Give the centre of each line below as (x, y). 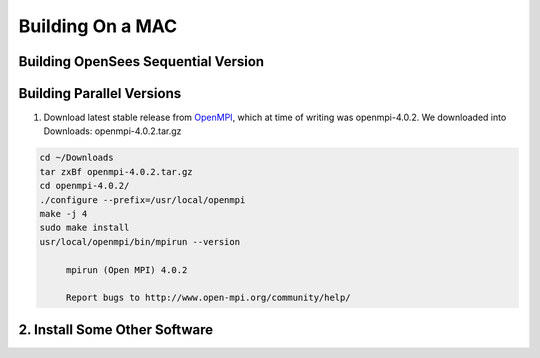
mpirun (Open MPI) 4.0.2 (126, 269)
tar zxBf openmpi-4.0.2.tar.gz (116, 171)
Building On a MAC (98, 26)
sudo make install (84, 228)
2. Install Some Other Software (116, 329)
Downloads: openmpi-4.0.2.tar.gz (112, 131)
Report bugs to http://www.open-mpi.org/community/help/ (208, 298)
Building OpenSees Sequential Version (141, 61)
